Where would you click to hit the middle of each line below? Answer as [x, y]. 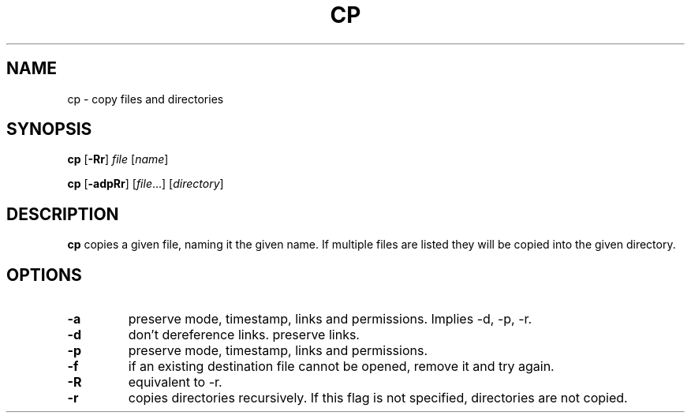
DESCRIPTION [63, 214]
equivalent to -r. [175, 382]
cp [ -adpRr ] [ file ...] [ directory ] [146, 184]
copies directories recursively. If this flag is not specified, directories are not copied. [378, 398]
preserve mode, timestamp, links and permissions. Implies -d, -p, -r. [330, 319]
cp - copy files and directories [146, 99]
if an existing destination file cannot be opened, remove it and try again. [341, 367]
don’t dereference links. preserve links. [244, 335]
